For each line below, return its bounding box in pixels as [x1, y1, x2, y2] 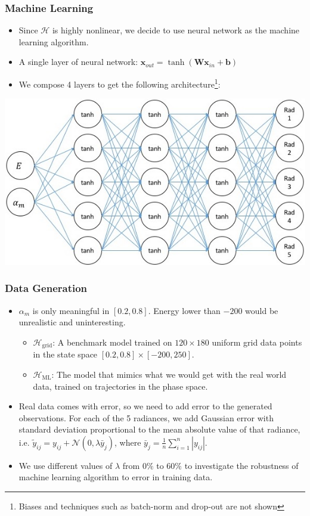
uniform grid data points [212, 335, 302, 348]
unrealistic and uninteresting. [18, 316, 126, 328]
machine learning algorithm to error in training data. [18, 471, 213, 483]
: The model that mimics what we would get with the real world [51, 368, 287, 380]
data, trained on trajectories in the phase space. [33, 380, 208, 392]
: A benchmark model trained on [52, 335, 172, 348]
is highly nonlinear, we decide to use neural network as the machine [52, 24, 300, 36]
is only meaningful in [32, 304, 110, 316]
